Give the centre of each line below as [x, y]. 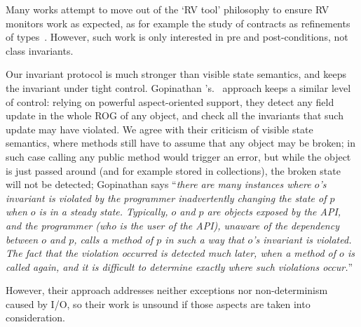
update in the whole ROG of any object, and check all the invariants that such [175, 115]
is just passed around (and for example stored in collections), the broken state [173, 170]
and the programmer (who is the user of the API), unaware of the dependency [172, 225]
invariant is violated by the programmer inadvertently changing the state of [166, 198]
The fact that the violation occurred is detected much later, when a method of [171, 253]
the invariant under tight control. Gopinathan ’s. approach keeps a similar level [178, 87]
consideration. [35, 318]
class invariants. [40, 50]
